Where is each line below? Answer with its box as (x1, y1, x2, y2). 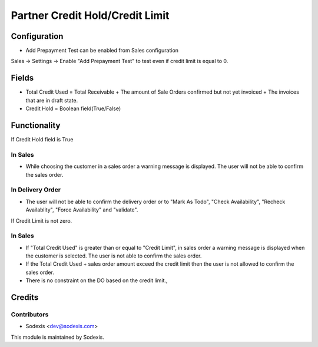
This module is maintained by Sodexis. (11, 333, 104, 341)
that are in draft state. (25, 97, 78, 104)
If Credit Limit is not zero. (11, 217, 72, 224)
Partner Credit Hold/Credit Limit (11, 9, 170, 22)
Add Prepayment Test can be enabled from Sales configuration (25, 47, 179, 54)
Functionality (11, 120, 61, 130)
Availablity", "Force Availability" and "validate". (25, 206, 138, 213)
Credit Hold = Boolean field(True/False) (25, 105, 121, 112)
